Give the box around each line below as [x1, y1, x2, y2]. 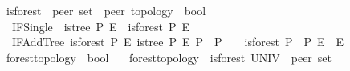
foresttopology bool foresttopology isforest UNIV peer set [6, 49, 332, 65]
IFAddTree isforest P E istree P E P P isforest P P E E [11, 34, 344, 50]
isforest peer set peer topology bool [6, 2, 206, 18]
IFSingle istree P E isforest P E [11, 18, 190, 34]
